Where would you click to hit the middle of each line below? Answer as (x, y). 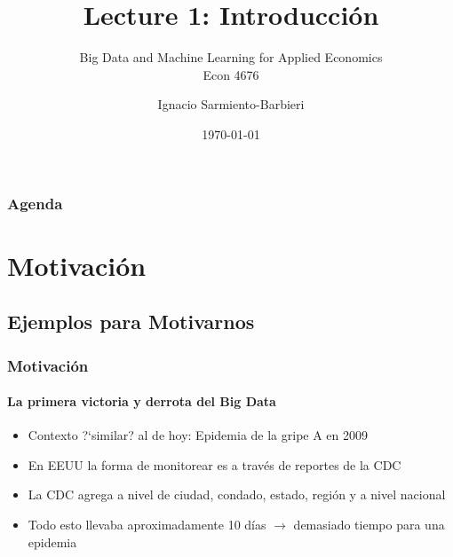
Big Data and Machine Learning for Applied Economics (231, 57)
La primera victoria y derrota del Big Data (142, 401)
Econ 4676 (231, 74)
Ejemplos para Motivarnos (131, 322)
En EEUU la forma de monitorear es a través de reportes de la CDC (215, 464)
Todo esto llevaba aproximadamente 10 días (147, 524)
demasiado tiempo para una (369, 524)
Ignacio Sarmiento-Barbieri (231, 104)
